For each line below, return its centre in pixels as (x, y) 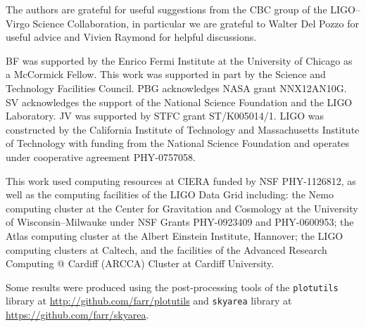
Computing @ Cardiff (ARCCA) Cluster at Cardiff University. (140, 263)
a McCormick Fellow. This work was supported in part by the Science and (166, 74)
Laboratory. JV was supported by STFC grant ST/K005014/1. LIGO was (165, 116)
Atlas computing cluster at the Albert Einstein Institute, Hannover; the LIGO (175, 235)
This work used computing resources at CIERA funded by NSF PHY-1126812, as (181, 180)
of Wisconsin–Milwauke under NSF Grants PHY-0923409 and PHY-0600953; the (180, 222)
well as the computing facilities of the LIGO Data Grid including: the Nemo (170, 194)
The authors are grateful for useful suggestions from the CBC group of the (166, 9)
